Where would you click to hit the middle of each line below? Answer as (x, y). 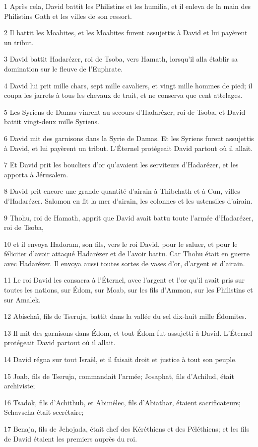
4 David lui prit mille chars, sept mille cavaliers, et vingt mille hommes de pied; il (128, 85)
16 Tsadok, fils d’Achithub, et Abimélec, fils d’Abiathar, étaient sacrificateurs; (122, 402)
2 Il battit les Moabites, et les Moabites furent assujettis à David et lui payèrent (126, 33)
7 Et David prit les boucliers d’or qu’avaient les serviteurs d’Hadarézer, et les (121, 165)
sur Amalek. (23, 299)
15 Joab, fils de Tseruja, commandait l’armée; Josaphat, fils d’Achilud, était (119, 376)
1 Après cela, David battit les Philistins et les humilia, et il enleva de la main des (128, 6)
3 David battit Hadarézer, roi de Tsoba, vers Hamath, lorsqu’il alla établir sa (121, 59)
